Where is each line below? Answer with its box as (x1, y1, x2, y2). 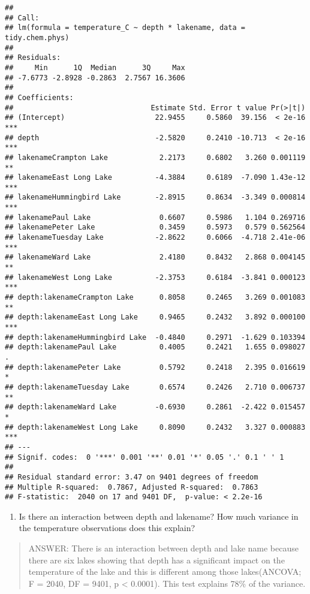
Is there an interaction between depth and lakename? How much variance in (19, 509, 299, 522)
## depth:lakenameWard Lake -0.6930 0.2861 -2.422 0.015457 (5, 403, 306, 412)
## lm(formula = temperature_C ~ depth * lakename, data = (5, 23, 245, 32)
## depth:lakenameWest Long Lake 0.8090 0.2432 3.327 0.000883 (5, 423, 306, 432)
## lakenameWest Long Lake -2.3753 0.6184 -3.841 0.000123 (5, 273, 306, 282)
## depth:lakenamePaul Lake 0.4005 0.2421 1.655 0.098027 (5, 343, 306, 352)
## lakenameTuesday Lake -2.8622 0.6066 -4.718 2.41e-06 (5, 233, 306, 242)
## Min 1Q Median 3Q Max (5, 63, 185, 72)
